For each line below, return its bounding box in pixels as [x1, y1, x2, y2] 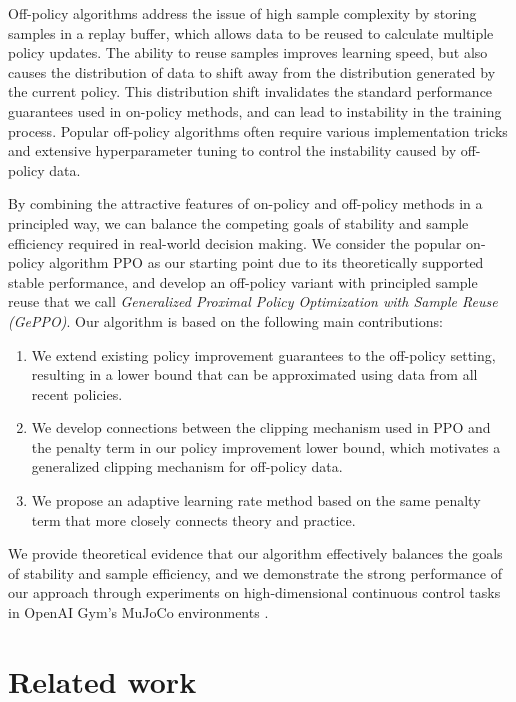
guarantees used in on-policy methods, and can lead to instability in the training [8, 100, 502, 121]
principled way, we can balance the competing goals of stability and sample [8, 212, 469, 233]
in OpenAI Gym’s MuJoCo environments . [8, 602, 269, 623]
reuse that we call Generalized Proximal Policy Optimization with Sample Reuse [8, 291, 498, 312]
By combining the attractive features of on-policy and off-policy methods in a [8, 193, 483, 214]
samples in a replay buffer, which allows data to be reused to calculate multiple [8, 22, 494, 43]
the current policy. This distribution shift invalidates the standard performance [8, 81, 493, 102]
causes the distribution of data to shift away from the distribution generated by [8, 61, 496, 82]
